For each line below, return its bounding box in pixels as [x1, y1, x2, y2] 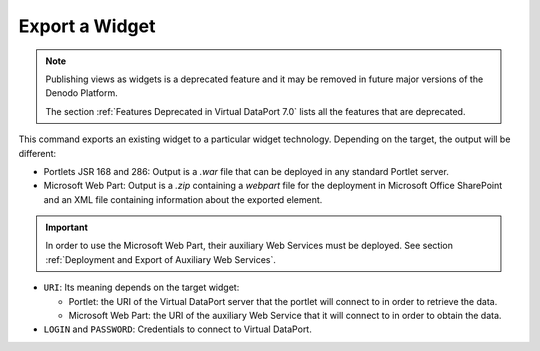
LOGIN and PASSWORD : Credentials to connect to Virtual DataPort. [43, 323, 312, 335]
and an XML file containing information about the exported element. [43, 193, 323, 205]
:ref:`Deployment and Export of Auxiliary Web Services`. [45, 253, 277, 265]
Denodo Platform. [45, 87, 119, 99]
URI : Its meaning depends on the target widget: [43, 281, 240, 294]
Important [45, 221, 89, 234]
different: [18, 147, 57, 159]
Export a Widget [18, 15, 156, 37]
